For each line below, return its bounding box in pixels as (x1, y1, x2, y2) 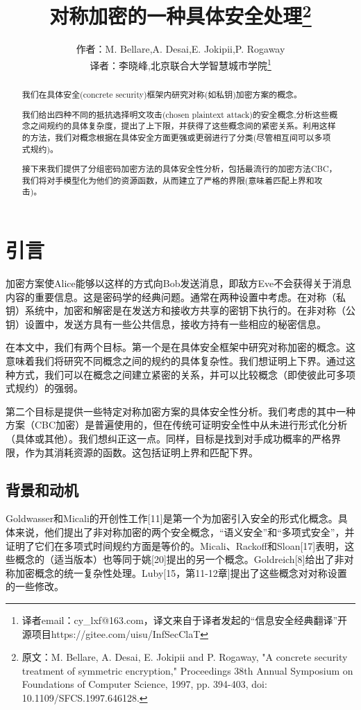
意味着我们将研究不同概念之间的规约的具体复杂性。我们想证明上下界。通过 (6, 354, 346, 368)
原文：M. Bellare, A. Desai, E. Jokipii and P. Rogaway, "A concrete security (22, 650, 348, 664)
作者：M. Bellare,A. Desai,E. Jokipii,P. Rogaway (76, 42, 285, 56)
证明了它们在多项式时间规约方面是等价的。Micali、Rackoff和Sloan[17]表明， (6, 538, 345, 553)
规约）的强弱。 (15, 381, 83, 395)
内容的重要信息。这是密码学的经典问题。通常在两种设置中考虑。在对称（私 (6, 289, 346, 304)
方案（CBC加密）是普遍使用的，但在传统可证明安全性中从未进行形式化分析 (6, 417, 348, 432)
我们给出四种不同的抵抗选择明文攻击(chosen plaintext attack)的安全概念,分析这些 (22, 108, 330, 120)
